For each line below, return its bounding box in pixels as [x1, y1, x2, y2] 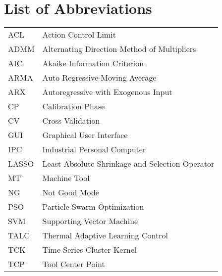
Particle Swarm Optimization [42, 201, 144, 213]
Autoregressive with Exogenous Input [42, 86, 172, 98]
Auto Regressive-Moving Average [42, 72, 157, 84]
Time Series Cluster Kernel [42, 244, 137, 256]
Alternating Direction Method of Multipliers [42, 43, 196, 55]
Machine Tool [42, 172, 90, 184]
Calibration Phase [42, 100, 105, 112]
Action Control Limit [42, 29, 116, 41]
